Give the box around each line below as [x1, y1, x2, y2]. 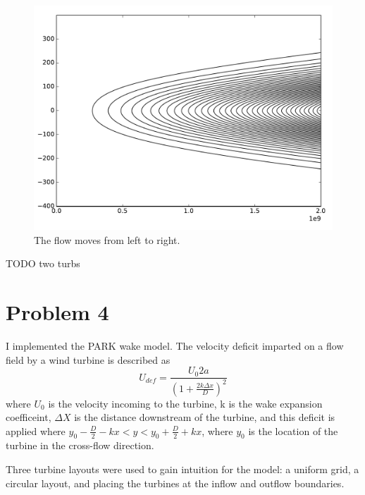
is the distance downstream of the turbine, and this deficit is [74, 410, 335, 424]
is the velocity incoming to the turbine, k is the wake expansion [48, 396, 323, 410]
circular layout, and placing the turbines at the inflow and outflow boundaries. [6, 475, 345, 490]
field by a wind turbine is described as [6, 352, 171, 367]
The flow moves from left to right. [34, 232, 180, 247]
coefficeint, [6, 410, 51, 424]
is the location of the [248, 423, 338, 438]
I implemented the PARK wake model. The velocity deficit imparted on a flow [6, 338, 344, 353]
